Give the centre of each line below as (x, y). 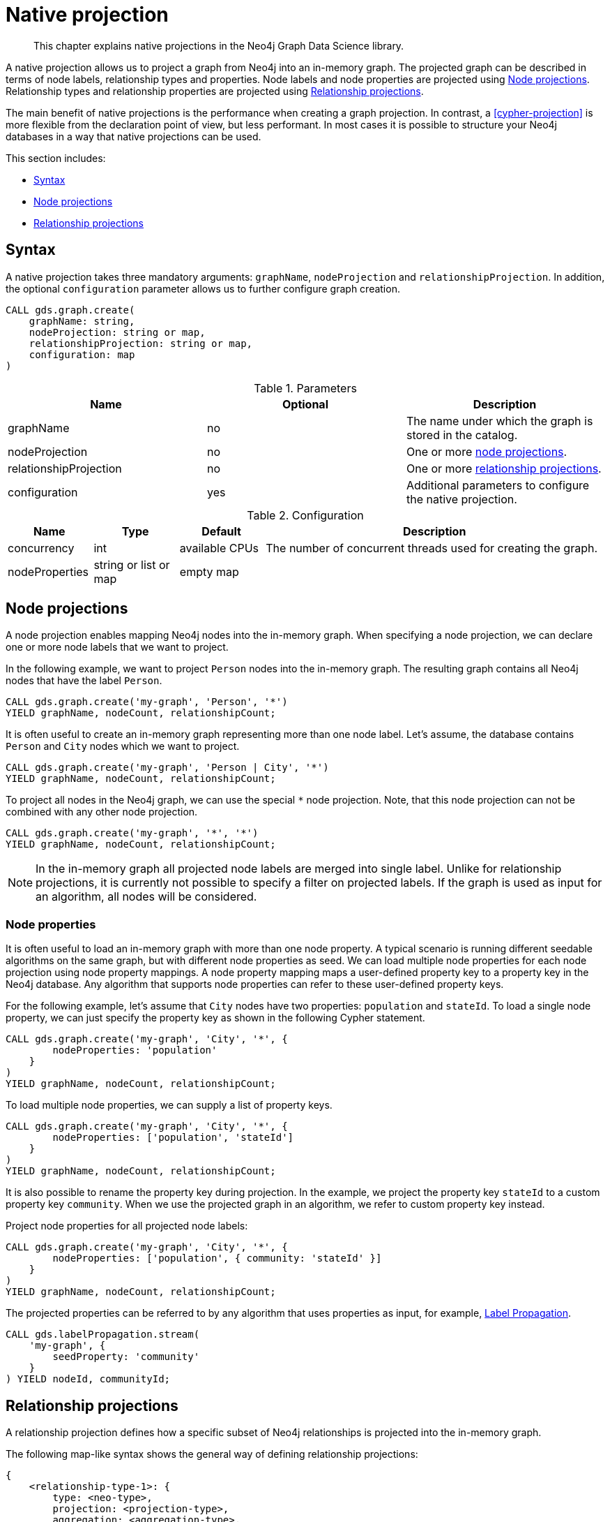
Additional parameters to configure (498, 485)
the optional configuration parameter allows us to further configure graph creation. (203, 288)
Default (221, 531)
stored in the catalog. (462, 435)
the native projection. (462, 499)
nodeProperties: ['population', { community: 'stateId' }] (217, 1258)
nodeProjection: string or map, (117, 332)
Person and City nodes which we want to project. (123, 746)
